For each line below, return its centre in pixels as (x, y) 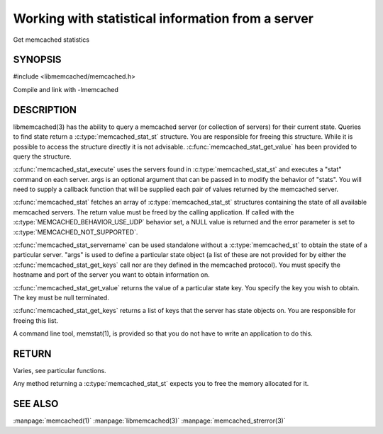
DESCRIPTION (45, 110)
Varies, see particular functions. (60, 371)
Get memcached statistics (51, 40)
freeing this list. (36, 320)
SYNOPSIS (37, 60)
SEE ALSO (36, 404)
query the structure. (42, 156)
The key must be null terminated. (61, 298)
